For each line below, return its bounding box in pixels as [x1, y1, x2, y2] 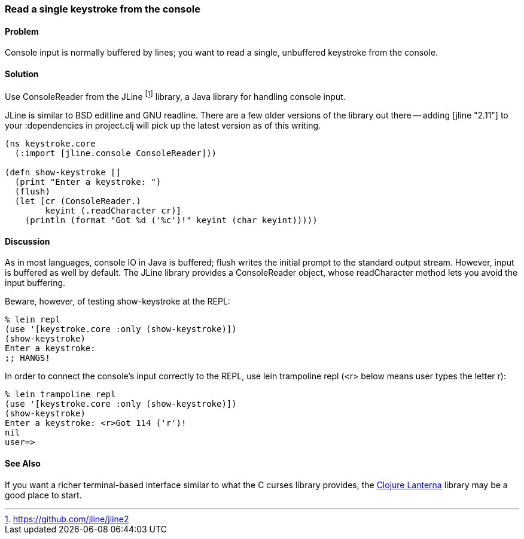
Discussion [5, 236, 50, 246]
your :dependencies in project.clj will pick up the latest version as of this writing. [5, 120, 321, 131]
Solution [5, 68, 39, 79]
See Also [5, 458, 41, 468]
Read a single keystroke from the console [5, 3, 200, 15]
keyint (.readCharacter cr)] [45, 206, 182, 216]
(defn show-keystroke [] [5, 168, 121, 178]
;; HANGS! [5, 353, 50, 363]
